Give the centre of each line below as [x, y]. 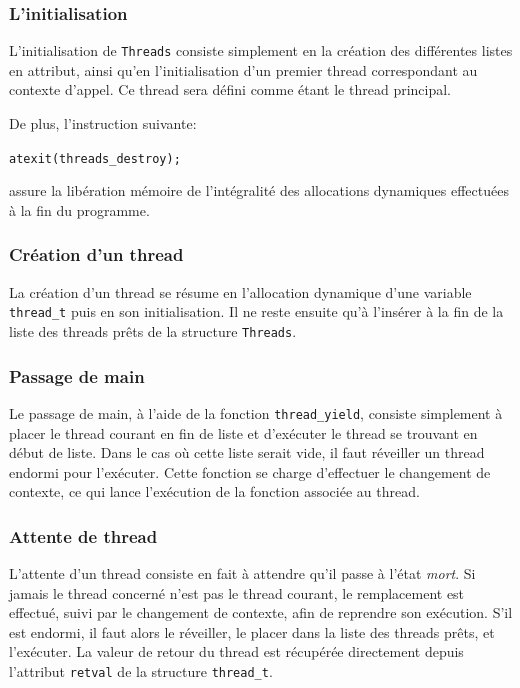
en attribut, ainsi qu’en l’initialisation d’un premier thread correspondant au [243, 69]
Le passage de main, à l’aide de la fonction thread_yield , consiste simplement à [256, 412]
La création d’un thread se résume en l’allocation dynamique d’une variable [240, 291]
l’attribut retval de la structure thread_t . [141, 671]
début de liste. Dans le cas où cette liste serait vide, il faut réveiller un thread [247, 452]
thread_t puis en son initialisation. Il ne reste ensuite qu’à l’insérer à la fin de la [256, 311]
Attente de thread [83, 535]
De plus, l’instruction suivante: [103, 123]
